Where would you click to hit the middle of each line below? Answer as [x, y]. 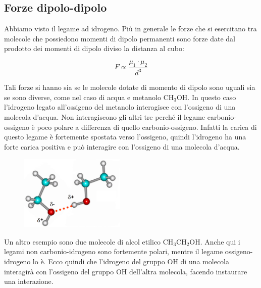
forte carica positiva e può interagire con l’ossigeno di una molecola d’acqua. [122, 146]
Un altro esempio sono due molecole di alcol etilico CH [89, 241]
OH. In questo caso [206, 97]
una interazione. [29, 281]
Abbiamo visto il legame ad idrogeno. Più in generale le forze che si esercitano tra [130, 29]
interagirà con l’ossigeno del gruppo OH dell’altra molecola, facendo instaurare [126, 271]
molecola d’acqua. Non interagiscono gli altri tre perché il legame [105, 116]
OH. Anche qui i [215, 241]
